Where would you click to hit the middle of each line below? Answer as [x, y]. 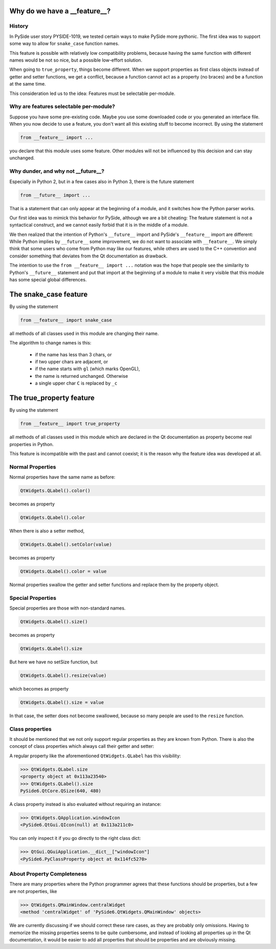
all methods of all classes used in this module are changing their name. [84, 333]
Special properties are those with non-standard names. [67, 608]
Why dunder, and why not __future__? [57, 171]
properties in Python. [31, 444]
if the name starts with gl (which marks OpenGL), [87, 369]
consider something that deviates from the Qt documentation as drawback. [89, 256]
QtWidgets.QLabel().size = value [62, 702]
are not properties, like [33, 891]
